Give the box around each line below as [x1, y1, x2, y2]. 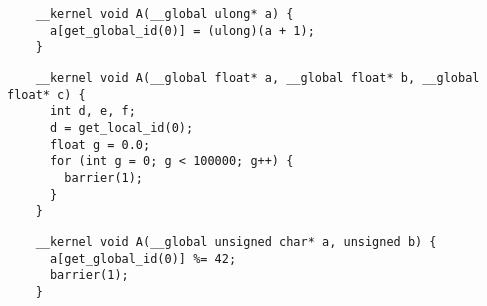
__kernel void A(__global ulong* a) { [35, 7, 294, 21]
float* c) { [7, 87, 86, 102]
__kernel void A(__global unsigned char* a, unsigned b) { [35, 234, 437, 249]
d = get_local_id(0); [49, 120, 194, 135]
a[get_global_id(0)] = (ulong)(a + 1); [49, 23, 315, 38]
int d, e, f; [49, 104, 136, 119]
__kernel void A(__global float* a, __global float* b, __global [35, 70, 480, 85]
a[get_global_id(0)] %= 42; [49, 251, 237, 266]
